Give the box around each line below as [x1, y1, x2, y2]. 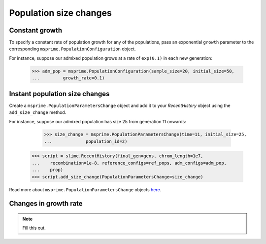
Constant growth [9, 26, 63, 35]
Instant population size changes [9, 89, 110, 98]
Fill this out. [22, 225, 46, 231]
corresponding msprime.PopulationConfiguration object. [9, 46, 136, 52]
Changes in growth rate [9, 200, 83, 208]
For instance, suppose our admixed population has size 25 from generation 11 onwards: [9, 118, 187, 124]
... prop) [32, 167, 64, 173]
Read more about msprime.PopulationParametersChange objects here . [9, 186, 162, 192]
